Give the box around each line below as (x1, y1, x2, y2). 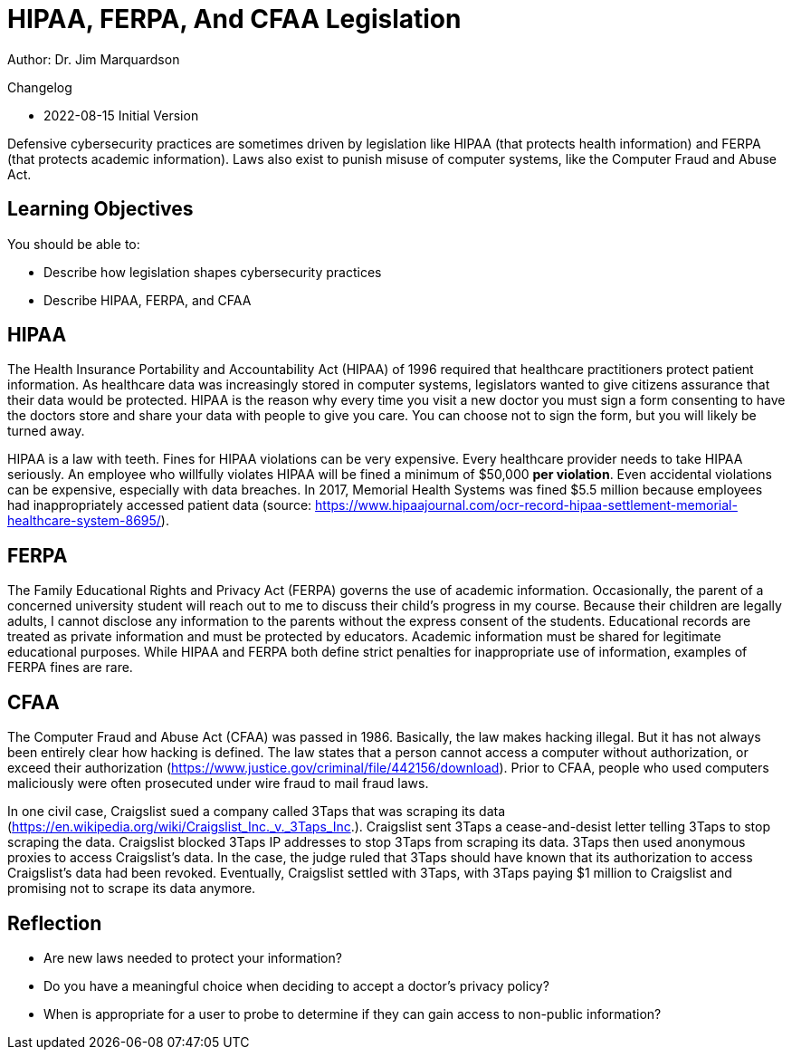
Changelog (7, 79, 72, 95)
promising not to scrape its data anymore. (7, 880, 256, 897)
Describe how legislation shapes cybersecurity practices (43, 264, 382, 280)
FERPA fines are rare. (7, 659, 133, 676)
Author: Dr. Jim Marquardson (7, 51, 180, 67)
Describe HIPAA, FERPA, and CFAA (43, 292, 252, 308)
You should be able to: (7, 235, 140, 252)
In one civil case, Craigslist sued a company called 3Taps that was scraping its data (7, 803, 506, 820)
